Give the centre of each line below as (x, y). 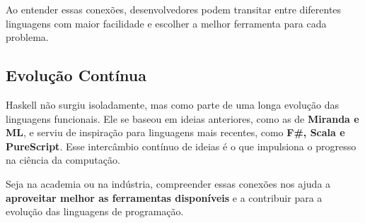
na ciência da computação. (63, 160)
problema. (27, 37)
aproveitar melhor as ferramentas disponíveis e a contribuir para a (164, 197)
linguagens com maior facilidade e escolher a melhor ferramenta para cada (166, 23)
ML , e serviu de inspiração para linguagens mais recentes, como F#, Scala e (175, 132)
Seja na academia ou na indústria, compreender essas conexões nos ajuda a (168, 183)
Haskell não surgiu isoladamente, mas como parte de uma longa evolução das (172, 104)
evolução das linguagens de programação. (95, 211)
